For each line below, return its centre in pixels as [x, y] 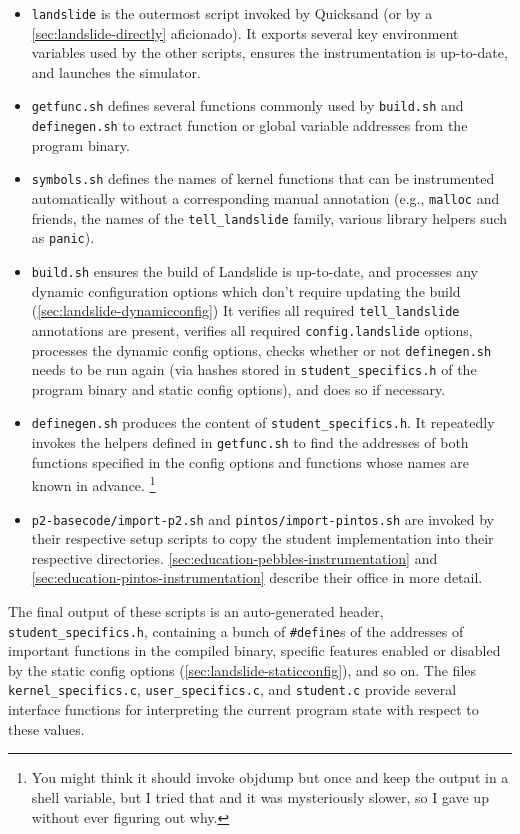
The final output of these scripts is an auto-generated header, [196, 611]
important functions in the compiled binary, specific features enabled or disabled [254, 650]
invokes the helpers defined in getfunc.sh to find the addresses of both [250, 442]
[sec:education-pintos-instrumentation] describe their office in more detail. [257, 577]
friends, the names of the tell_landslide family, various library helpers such [269, 217]
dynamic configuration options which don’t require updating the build [246, 290]
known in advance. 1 [93, 483]
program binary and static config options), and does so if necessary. [238, 388]
